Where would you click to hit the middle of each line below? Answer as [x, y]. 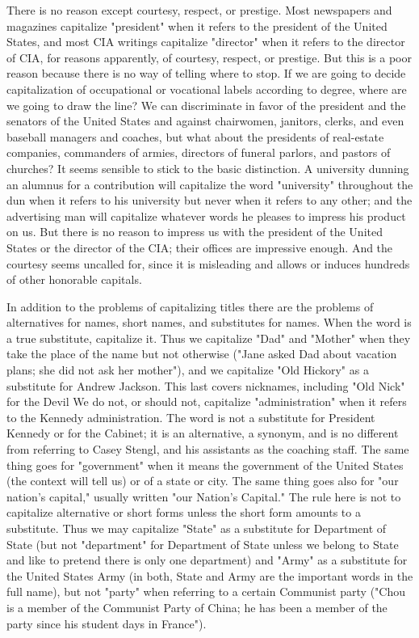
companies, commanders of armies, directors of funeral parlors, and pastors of [199, 152]
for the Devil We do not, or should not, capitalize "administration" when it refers [207, 401]
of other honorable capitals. [74, 279]
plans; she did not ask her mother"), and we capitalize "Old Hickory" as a [188, 370]
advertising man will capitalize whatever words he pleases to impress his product [206, 215]
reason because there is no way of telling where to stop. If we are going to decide [206, 73]
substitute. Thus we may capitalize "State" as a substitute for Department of [197, 528]
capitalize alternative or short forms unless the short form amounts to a [184, 512]
